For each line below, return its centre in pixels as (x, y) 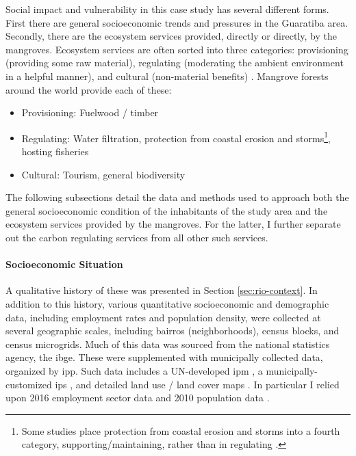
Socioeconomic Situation (64, 264)
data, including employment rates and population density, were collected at (163, 317)
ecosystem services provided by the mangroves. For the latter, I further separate (173, 224)
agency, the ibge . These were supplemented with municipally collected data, (164, 357)
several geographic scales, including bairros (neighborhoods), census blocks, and (173, 331)
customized (29, 384)
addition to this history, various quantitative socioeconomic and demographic (167, 303)
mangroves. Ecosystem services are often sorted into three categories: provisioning (177, 49)
